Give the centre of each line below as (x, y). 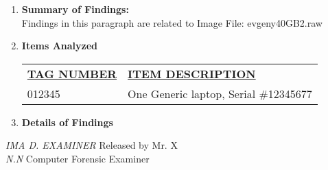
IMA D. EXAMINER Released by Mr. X (92, 145)
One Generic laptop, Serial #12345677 (220, 93)
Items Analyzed (60, 46)
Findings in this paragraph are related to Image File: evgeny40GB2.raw (172, 22)
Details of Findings (67, 122)
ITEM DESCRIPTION (192, 73)
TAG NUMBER (72, 73)
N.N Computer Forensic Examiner (78, 158)
